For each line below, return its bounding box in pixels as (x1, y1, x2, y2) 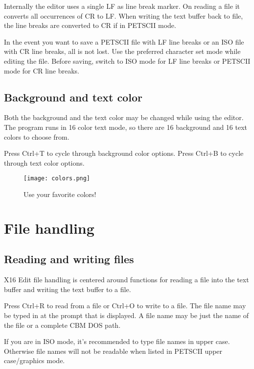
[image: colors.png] (23, 175, 91, 182)
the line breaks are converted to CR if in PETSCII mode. (4, 20, 176, 30)
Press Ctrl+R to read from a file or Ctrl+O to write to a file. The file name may (4, 300, 246, 311)
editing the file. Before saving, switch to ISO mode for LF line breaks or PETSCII (4, 55, 251, 66)
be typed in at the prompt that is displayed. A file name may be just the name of (4, 310, 249, 320)
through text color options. (4, 157, 85, 168)
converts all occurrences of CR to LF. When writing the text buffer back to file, (4, 10, 243, 21)
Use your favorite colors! (23, 189, 96, 199)
